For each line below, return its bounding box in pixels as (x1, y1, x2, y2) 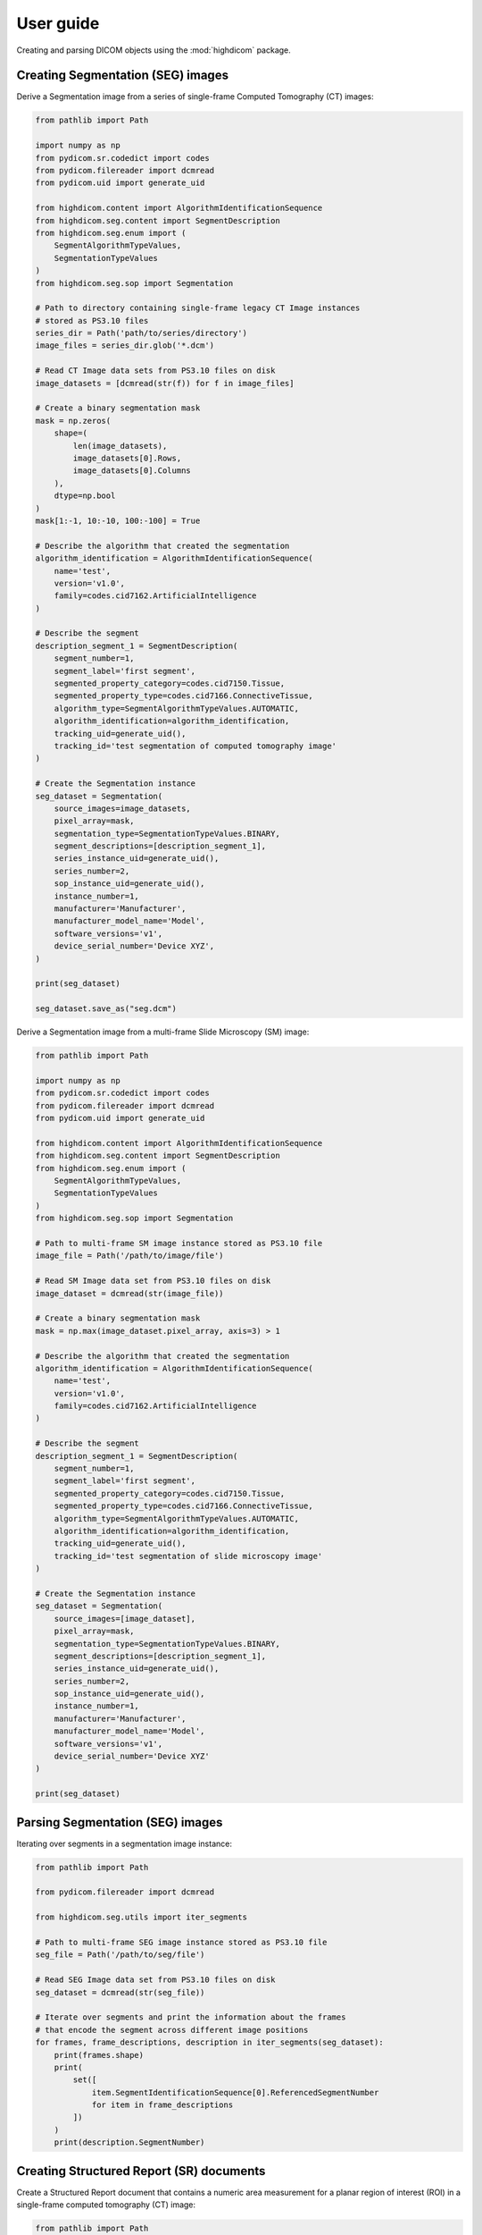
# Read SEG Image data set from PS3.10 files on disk (35, 1975, 276, 1985)
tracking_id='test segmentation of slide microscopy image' (54, 1551, 323, 1561)
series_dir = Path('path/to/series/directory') (35, 328, 247, 339)
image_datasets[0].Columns (72, 466, 191, 476)
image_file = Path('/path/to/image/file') (35, 1251, 224, 1261)
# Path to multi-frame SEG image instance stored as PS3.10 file (35, 1937, 328, 1948)
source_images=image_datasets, (54, 803, 191, 814)
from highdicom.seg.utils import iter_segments (35, 1912, 247, 1922)
